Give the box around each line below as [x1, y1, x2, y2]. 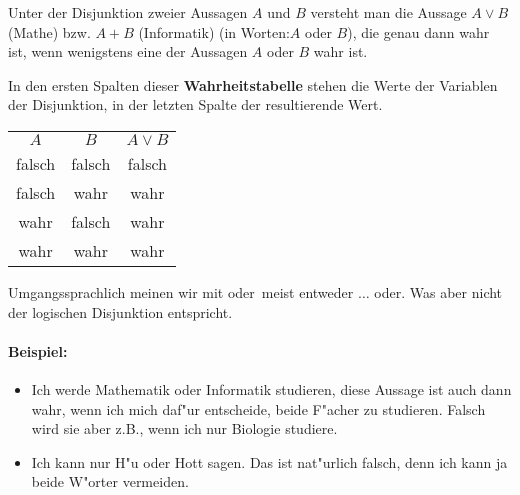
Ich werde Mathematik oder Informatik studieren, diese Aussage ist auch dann [31, 378, 512, 399]
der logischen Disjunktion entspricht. [8, 301, 233, 322]
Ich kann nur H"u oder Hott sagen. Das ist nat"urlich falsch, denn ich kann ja [31, 451, 508, 472]
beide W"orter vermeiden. [31, 471, 189, 492]
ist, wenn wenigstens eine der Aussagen [8, 41, 248, 62]
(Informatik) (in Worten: [138, 21, 290, 42]
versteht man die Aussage [310, 2, 467, 22]
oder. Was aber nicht [374, 281, 503, 302]
